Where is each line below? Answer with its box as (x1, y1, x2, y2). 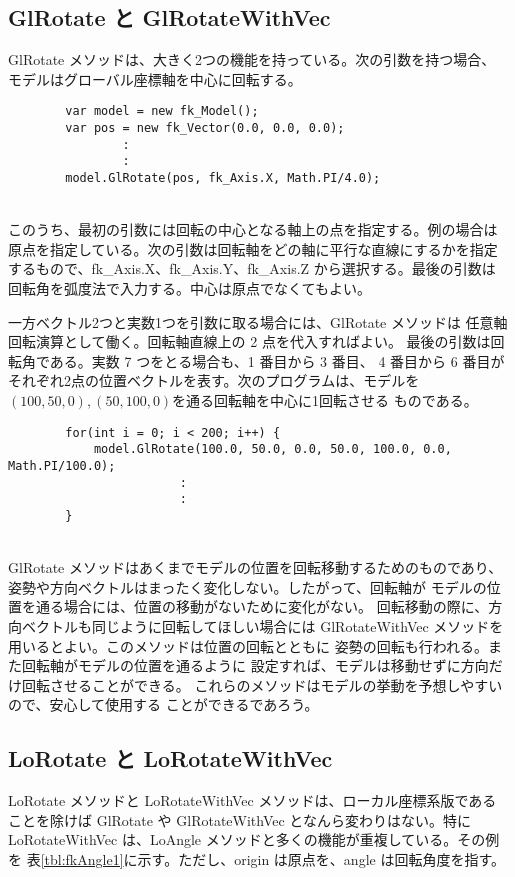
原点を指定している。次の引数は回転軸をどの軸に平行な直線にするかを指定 (8, 238, 498, 259)
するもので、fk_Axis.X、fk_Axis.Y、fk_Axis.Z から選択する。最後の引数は (8, 258, 496, 279)
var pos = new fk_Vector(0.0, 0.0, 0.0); (65, 121, 345, 136)
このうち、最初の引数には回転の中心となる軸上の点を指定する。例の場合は (8, 219, 498, 240)
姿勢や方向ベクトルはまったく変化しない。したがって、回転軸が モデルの (8, 576, 487, 597)
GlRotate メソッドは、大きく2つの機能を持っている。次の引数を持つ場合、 (8, 49, 496, 70)
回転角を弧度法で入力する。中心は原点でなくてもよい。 (8, 278, 371, 299)
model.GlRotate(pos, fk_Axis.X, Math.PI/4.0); (65, 171, 381, 186)
